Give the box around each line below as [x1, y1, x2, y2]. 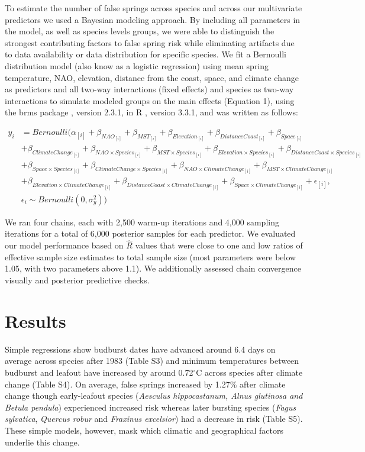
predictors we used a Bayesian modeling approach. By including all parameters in [5, 13, 301, 25]
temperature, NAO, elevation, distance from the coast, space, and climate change [5, 71, 299, 83]
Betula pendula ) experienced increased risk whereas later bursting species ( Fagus [5, 401, 296, 413]
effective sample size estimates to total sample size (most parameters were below [5, 250, 296, 263]
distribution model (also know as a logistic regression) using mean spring [5, 59, 269, 72]
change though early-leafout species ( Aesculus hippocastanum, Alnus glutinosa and [5, 389, 303, 402]
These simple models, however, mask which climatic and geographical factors [5, 424, 284, 436]
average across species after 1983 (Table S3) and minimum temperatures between [5, 354, 299, 367]
